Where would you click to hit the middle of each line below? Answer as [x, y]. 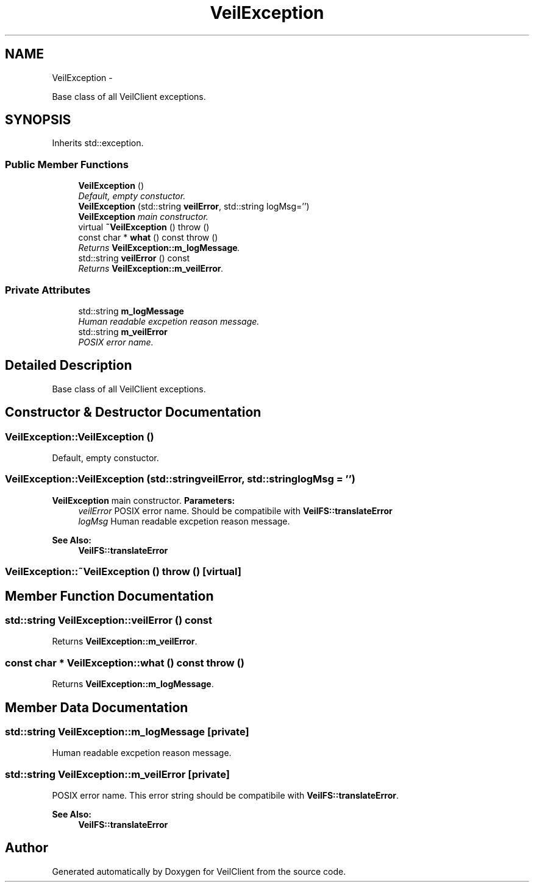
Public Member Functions [67, 164]
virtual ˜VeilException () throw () [144, 227]
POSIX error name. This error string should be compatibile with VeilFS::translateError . [226, 796]
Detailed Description [69, 366]
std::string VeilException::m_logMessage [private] [127, 731]
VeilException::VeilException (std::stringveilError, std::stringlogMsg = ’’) [180, 479]
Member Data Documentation [97, 707]
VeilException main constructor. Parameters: [144, 500]
